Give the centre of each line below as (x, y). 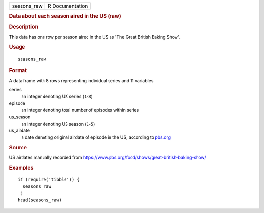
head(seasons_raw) (40, 200)
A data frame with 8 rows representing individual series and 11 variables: (82, 81)
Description (24, 27)
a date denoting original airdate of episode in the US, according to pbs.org (96, 137)
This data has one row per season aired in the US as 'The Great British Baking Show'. (95, 37)
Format (18, 70)
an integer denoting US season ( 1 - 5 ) (58, 124)
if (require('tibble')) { (49, 180)
